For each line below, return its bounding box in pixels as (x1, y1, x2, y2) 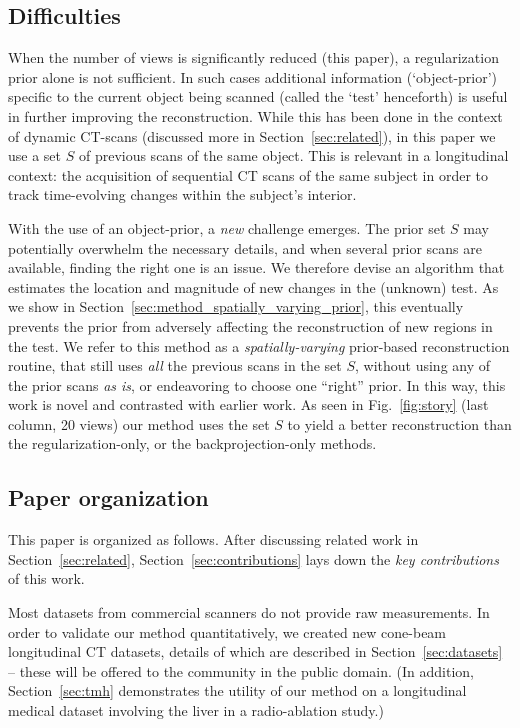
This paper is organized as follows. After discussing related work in (8, 529, 419, 550)
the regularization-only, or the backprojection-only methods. (8, 433, 377, 454)
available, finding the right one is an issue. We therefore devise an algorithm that (8, 257, 505, 278)
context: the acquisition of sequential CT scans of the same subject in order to (8, 164, 489, 185)
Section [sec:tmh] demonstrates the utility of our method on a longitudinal (8, 680, 467, 701)
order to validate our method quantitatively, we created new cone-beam (8, 621, 447, 642)
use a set (8, 145, 62, 166)
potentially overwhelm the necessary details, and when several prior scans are (8, 237, 482, 258)
